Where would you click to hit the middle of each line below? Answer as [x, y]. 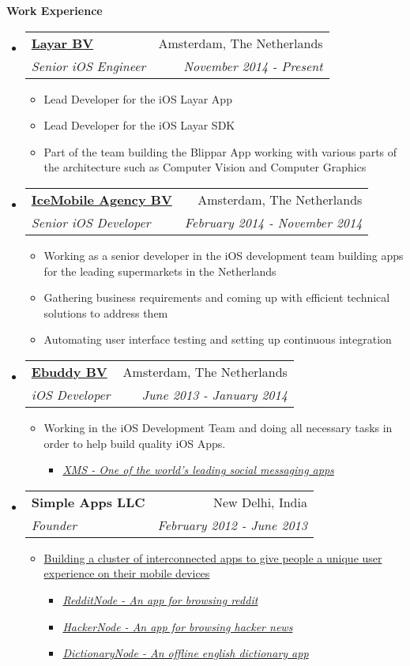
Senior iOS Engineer [88, 66]
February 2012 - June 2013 [232, 525]
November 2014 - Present [253, 66]
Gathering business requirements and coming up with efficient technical [217, 297]
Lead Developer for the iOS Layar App [138, 98]
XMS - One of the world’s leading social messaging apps [198, 470]
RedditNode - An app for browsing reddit [160, 599]
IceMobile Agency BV [102, 199]
